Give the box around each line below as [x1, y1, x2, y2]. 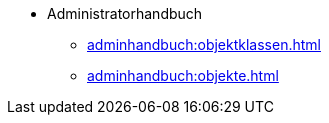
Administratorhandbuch [47, 5, 203, 22]
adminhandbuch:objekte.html [87, 67, 279, 84]
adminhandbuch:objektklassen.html [87, 36, 321, 53]
